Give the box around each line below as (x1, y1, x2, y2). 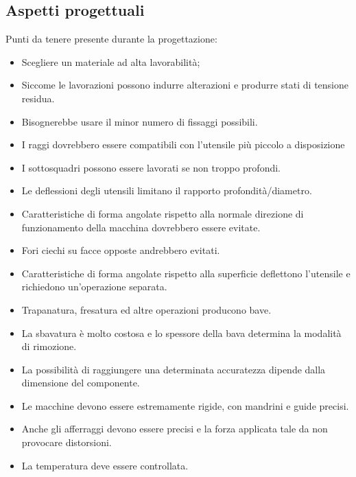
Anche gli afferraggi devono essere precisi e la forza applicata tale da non (21, 421, 328, 436)
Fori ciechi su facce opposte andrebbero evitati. (21, 243, 220, 257)
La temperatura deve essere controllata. (21, 458, 189, 472)
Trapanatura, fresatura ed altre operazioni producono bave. (21, 302, 272, 316)
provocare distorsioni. (21, 435, 112, 450)
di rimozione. (21, 339, 77, 353)
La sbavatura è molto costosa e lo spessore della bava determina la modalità (21, 325, 342, 340)
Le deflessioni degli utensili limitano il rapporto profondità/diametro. (21, 183, 312, 198)
